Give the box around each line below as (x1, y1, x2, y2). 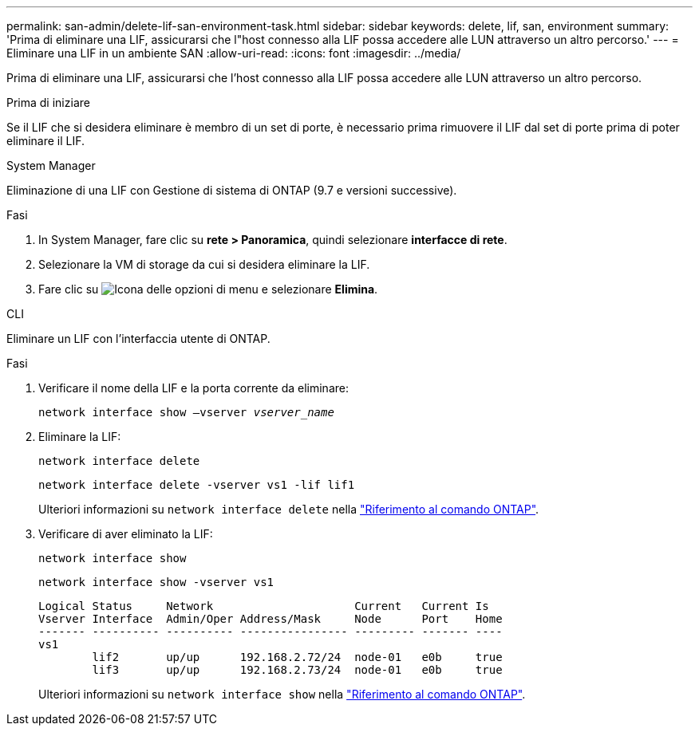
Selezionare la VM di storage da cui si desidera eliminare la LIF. (38, 258, 370, 271)
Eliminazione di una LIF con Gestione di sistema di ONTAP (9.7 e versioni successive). (6, 183, 457, 197)
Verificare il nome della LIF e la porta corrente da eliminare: (38, 381, 349, 395)
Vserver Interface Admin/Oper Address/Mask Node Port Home (38, 612, 503, 625)
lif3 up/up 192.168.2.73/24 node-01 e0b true (92, 663, 503, 676)
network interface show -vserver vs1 (38, 576, 274, 588)
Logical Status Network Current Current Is (38, 600, 489, 612)
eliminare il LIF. (6, 134, 85, 148)
